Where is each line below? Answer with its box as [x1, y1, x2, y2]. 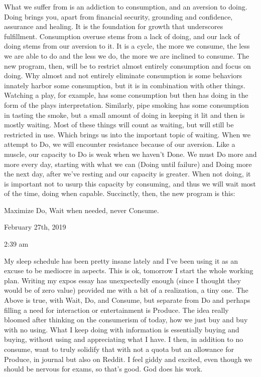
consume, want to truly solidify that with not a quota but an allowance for [4, 344, 234, 354]
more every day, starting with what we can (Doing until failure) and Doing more [4, 158, 252, 169]
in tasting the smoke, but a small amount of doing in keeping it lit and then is [4, 109, 245, 120]
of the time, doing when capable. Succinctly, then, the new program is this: [4, 188, 235, 199]
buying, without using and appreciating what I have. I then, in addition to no [4, 334, 243, 344]
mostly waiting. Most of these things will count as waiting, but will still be [4, 119, 234, 130]
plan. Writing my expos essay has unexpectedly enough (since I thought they [4, 275, 241, 285]
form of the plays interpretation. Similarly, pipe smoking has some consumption [4, 99, 249, 110]
